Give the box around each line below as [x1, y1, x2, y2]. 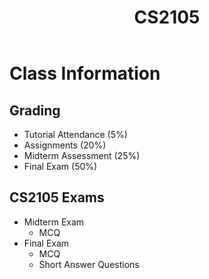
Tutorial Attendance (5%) [23, 129, 128, 140]
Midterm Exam [23, 216, 85, 228]
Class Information [9, 62, 161, 85]
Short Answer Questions [38, 258, 140, 270]
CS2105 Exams [9, 189, 105, 206]
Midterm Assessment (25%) [23, 150, 141, 161]
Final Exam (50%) [23, 161, 98, 172]
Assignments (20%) [23, 139, 107, 151]
